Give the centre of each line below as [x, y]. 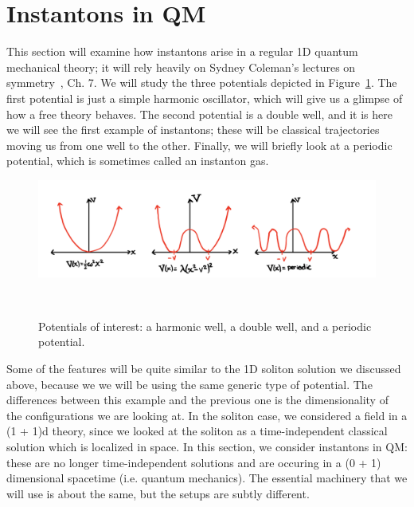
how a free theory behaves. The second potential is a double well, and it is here [199, 114]
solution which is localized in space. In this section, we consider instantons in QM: [207, 446]
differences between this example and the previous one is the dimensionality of [197, 400]
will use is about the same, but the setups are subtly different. [158, 493]
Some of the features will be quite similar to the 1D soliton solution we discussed [204, 368]
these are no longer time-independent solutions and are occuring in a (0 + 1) [194, 462]
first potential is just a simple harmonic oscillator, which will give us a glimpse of [205, 98]
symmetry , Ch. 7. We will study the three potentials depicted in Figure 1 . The [202, 83]
